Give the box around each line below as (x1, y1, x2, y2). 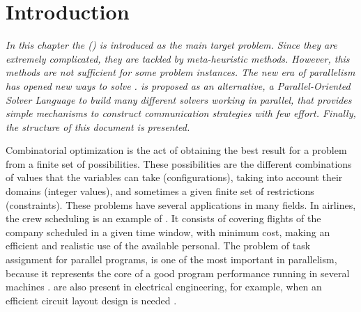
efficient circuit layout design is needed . (6, 292, 177, 307)
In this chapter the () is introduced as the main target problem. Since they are (6, 38, 337, 52)
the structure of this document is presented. (6, 119, 190, 134)
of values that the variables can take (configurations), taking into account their (6, 170, 343, 185)
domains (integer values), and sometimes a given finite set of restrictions (6, 184, 314, 198)
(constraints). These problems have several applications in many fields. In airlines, (6, 197, 356, 212)
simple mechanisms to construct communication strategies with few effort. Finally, (6, 106, 356, 120)
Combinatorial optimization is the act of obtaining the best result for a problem (6, 143, 347, 157)
